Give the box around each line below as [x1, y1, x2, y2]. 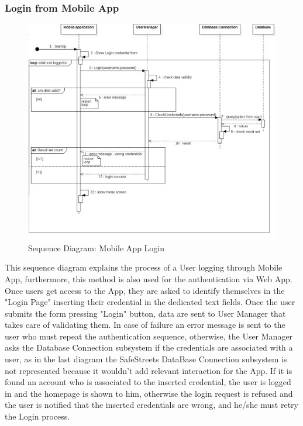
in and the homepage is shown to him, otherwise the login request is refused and [5, 387, 293, 399]
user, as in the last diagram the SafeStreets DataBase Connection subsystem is [5, 353, 287, 365]
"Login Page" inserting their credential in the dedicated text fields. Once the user [5, 296, 295, 308]
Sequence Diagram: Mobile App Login [28, 241, 165, 254]
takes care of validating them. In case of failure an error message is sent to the [5, 318, 285, 331]
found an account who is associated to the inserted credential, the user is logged [5, 376, 291, 388]
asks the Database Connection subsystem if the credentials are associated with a [5, 341, 293, 354]
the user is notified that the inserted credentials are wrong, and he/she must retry [5, 399, 298, 411]
